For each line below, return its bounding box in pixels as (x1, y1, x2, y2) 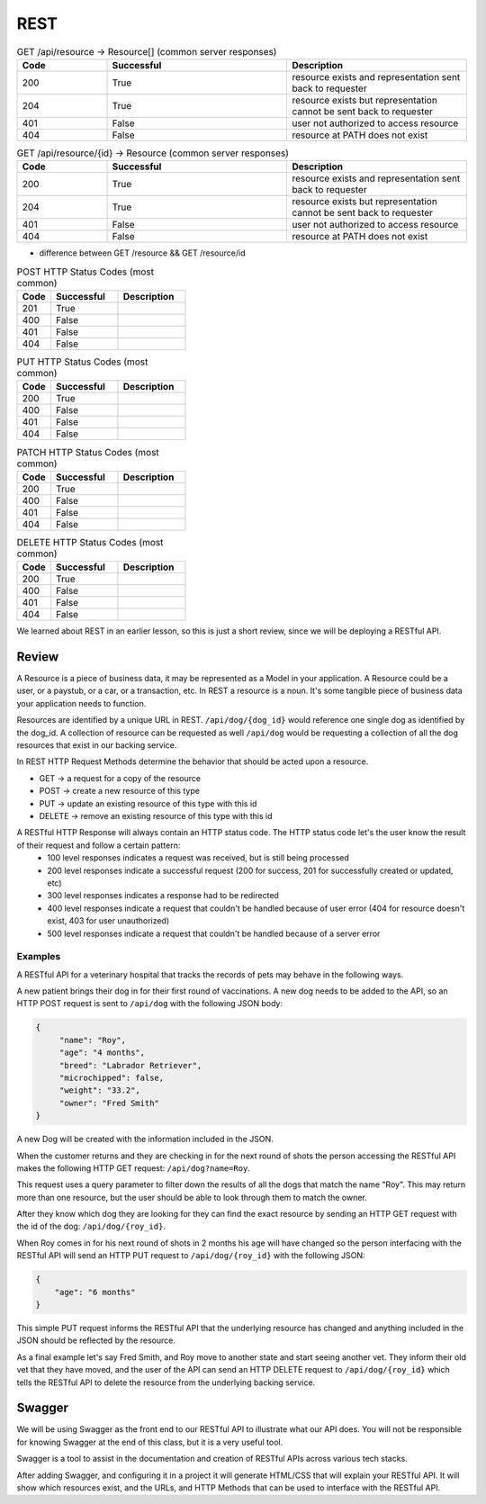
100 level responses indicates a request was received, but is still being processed (47, 852, 350, 863)
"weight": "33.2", (58, 1085, 141, 1095)
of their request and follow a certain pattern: (16, 840, 181, 851)
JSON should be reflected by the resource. (16, 1335, 175, 1346)
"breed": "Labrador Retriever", (58, 1060, 202, 1070)
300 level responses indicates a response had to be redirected (47, 890, 279, 901)
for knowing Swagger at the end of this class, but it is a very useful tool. (16, 1436, 283, 1447)
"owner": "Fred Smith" (58, 1098, 159, 1108)
